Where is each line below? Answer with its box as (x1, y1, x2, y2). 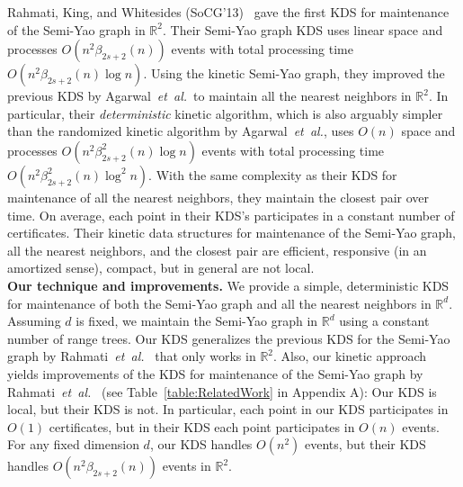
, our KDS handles (149, 435, 253, 454)
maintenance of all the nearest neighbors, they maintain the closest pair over (7, 187, 430, 206)
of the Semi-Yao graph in (7, 20, 146, 39)
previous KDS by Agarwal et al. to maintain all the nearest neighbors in (7, 86, 412, 105)
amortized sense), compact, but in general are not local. (7, 258, 315, 277)
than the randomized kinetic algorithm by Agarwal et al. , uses (7, 122, 354, 140)
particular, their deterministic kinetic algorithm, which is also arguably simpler (7, 104, 443, 122)
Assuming (7, 311, 61, 330)
